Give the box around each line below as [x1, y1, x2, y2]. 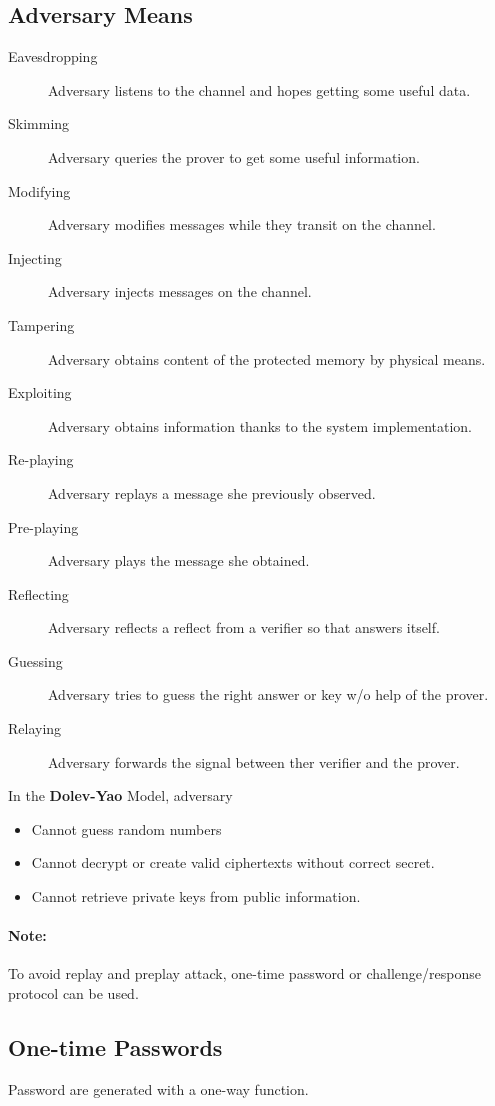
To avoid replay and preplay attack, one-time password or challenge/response [8, 963, 481, 984]
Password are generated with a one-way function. [8, 1078, 309, 1099]
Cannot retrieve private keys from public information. [31, 886, 361, 907]
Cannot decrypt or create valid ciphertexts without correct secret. [31, 852, 435, 873]
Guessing [8, 650, 63, 671]
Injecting [8, 247, 62, 268]
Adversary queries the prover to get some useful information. [48, 146, 420, 167]
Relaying [8, 718, 62, 739]
